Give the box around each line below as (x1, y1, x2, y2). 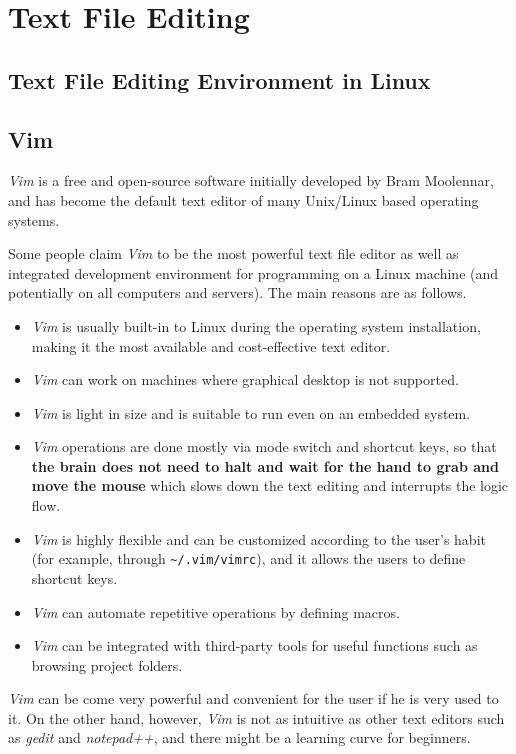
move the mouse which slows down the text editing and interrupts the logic (31, 475, 509, 496)
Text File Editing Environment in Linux (8, 64, 431, 95)
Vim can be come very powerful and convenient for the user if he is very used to (8, 688, 499, 709)
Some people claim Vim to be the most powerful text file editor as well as (8, 243, 459, 264)
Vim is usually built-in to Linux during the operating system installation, (31, 315, 481, 336)
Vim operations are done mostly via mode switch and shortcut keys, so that (31, 436, 497, 457)
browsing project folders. (31, 654, 183, 675)
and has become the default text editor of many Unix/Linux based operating (8, 189, 479, 210)
